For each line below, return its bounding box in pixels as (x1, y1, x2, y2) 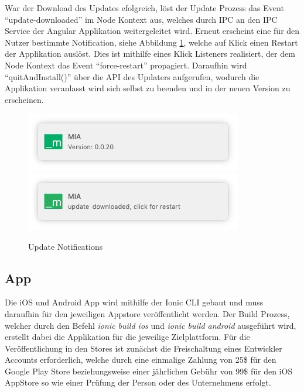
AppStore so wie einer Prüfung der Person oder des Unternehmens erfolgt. (5, 376, 271, 388)
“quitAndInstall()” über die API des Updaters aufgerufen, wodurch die (5, 70, 259, 82)
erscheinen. (5, 93, 44, 105)
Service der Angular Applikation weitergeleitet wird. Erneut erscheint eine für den (5, 25, 300, 37)
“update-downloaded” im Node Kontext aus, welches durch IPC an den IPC (5, 13, 278, 25)
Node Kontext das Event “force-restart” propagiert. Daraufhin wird (5, 59, 247, 71)
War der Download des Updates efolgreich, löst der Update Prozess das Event (5, 2, 284, 13)
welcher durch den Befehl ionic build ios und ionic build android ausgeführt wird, (5, 319, 296, 331)
